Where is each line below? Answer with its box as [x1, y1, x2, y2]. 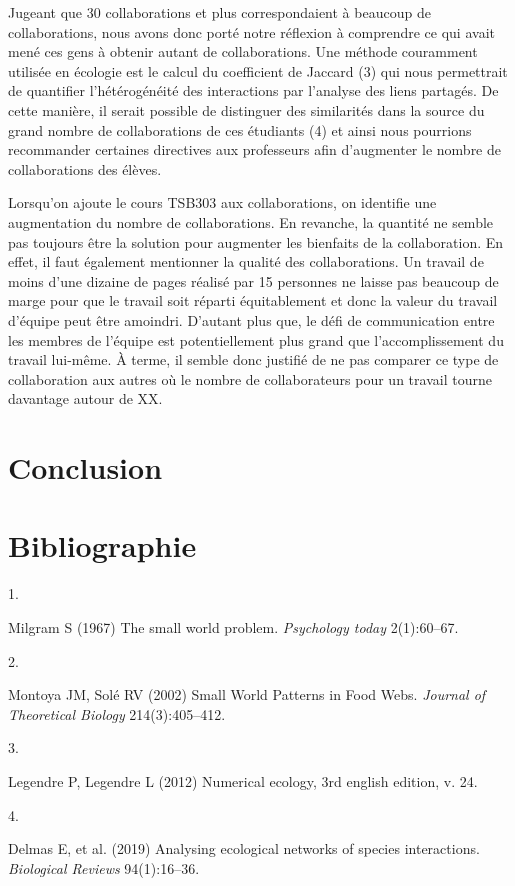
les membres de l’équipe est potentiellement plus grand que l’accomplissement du [8, 329, 504, 350]
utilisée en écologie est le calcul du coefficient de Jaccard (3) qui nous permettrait [8, 60, 508, 81]
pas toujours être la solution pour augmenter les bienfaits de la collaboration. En [8, 231, 504, 252]
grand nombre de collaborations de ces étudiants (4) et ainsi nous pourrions [8, 119, 472, 140]
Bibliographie [8, 525, 197, 566]
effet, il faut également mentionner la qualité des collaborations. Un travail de [8, 251, 484, 272]
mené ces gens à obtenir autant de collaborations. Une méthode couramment [8, 41, 478, 62]
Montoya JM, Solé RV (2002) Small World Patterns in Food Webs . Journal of [8, 684, 486, 705]
